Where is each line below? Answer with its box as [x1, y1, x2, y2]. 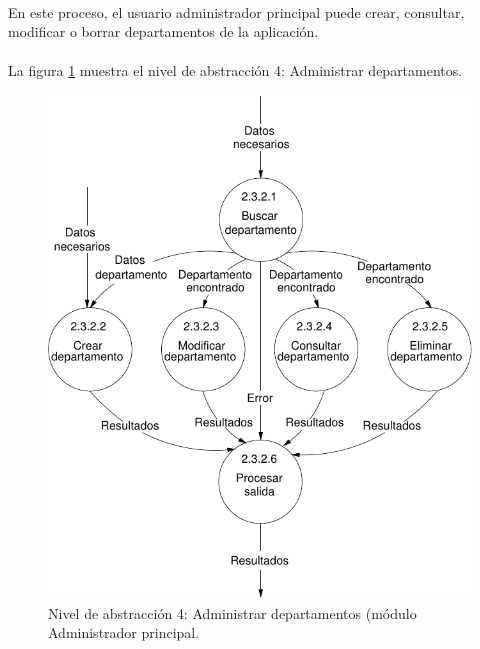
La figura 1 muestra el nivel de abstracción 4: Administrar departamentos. [8, 60, 463, 81]
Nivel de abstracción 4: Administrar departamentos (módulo [48, 602, 417, 623]
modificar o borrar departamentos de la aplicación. [8, 21, 319, 42]
